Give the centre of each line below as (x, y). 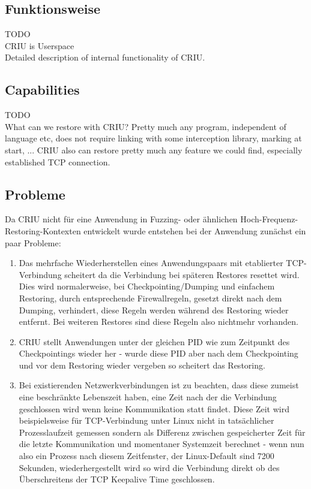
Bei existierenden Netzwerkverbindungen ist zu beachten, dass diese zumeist (159, 385)
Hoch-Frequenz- (269, 219)
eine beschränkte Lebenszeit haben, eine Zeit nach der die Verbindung (148, 397)
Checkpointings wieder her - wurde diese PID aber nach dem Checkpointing (159, 353)
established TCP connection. (58, 162)
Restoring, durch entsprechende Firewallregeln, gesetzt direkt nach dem (150, 298)
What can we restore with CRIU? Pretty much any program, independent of (146, 126)
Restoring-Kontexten (43, 230)
